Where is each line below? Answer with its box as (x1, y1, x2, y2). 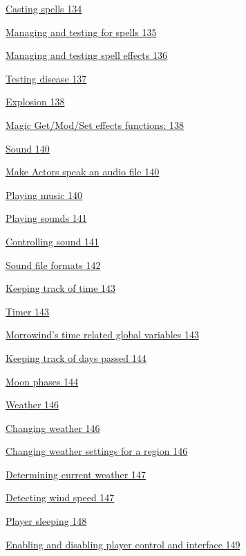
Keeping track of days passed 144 (6, 350, 146, 365)
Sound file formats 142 (6, 257, 101, 272)
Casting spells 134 (6, 1, 82, 15)
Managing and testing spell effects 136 (6, 48, 167, 62)
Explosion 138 (6, 94, 65, 109)
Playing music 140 (6, 187, 83, 202)
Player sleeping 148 (6, 514, 87, 528)
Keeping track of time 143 (6, 281, 116, 295)
